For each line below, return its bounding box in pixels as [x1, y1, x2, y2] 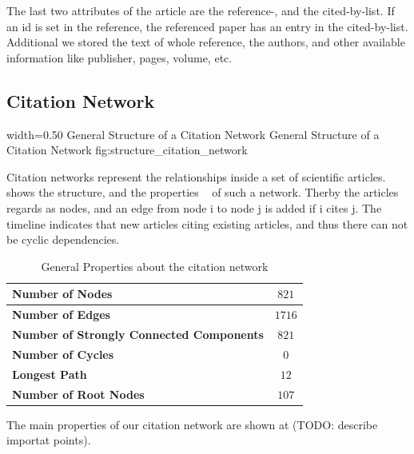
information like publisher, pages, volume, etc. [6, 49, 233, 66]
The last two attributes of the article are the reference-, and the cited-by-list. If [6, 2, 395, 18]
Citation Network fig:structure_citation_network [6, 141, 248, 158]
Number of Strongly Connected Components [12, 326, 264, 343]
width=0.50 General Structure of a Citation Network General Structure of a [6, 125, 380, 142]
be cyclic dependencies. [6, 231, 120, 248]
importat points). [6, 432, 91, 448]
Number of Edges [12, 306, 110, 323]
